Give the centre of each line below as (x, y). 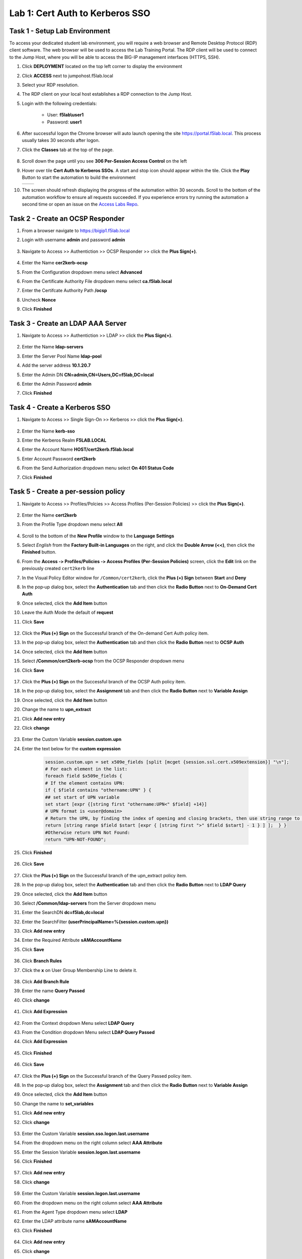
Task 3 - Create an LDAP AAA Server (68, 323)
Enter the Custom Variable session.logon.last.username (81, 1194)
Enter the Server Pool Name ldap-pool (62, 356)
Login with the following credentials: (59, 103)
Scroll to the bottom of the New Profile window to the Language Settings (98, 536)
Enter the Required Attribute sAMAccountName (72, 940)
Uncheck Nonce (39, 300)
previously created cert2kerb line (58, 569)
